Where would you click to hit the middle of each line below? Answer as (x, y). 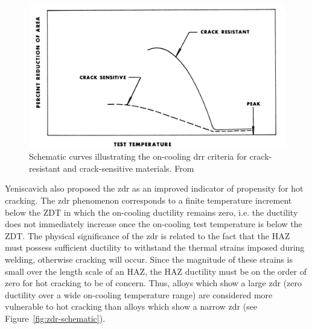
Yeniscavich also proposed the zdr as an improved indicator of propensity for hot (154, 188)
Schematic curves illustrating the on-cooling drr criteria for (138, 156)
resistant (45, 168)
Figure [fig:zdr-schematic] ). (55, 318)
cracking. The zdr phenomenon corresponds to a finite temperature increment (148, 200)
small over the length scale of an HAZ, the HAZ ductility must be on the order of (156, 271)
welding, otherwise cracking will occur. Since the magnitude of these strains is (149, 259)
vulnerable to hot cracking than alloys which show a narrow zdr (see (131, 306)
